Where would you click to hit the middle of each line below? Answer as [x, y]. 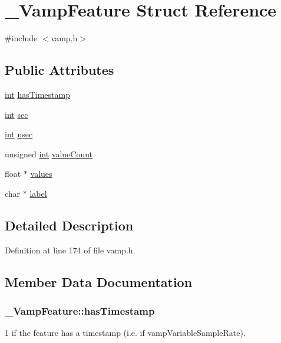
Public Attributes [59, 70]
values [41, 174]
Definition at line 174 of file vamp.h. [70, 250]
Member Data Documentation [99, 281]
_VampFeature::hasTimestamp [80, 310]
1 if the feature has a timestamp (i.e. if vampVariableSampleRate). [125, 333]
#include [21, 38]
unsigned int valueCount [49, 154]
